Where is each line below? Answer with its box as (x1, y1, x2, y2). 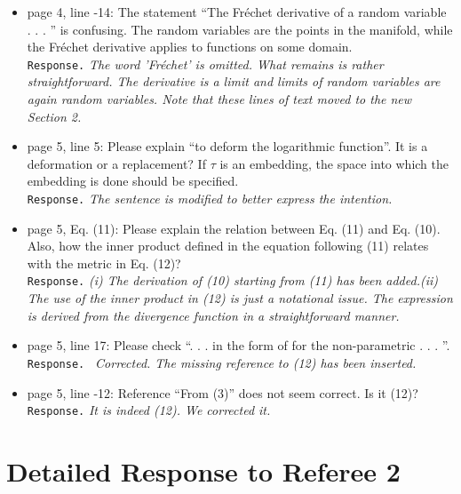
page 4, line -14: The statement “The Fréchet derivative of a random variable (27, 3, 447, 20)
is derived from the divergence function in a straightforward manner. (27, 306, 400, 324)
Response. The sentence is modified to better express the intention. (27, 189, 393, 207)
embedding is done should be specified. (27, 171, 239, 190)
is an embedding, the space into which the (219, 154, 449, 172)
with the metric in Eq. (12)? (27, 253, 181, 272)
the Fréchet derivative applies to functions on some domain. (27, 37, 353, 56)
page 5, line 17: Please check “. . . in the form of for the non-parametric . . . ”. (27, 336, 450, 355)
